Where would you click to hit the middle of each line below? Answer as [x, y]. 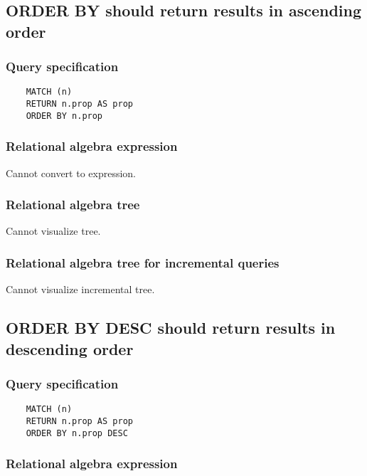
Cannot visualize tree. [53, 231]
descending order [70, 348]
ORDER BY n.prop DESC [77, 433]
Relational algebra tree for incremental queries [143, 262]
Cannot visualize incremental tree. [80, 289]
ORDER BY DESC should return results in [171, 328]
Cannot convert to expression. [71, 173]
